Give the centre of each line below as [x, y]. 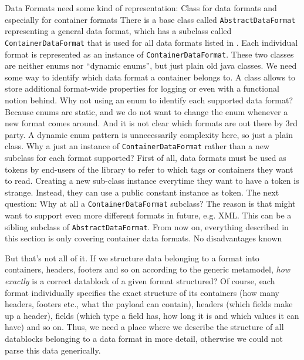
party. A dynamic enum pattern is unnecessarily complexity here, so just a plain [149, 134]
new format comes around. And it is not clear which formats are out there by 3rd [151, 123]
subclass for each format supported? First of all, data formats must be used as [146, 157]
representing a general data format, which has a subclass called [118, 31]
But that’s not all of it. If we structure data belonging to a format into [132, 258]
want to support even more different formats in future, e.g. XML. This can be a [148, 215]
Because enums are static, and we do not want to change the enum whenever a [146, 111]
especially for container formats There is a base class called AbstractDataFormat [150, 19]
